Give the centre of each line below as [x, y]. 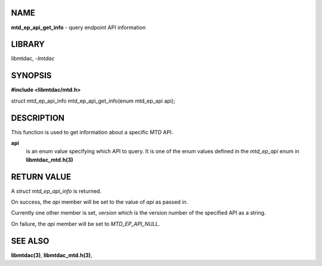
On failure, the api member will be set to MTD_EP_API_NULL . [86, 224]
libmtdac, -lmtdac [33, 58]
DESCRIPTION [38, 118]
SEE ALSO [30, 241]
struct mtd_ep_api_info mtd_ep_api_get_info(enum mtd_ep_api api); [93, 101]
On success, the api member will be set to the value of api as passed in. [100, 202]
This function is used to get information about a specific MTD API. [92, 132]
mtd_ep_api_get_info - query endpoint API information [78, 27]
